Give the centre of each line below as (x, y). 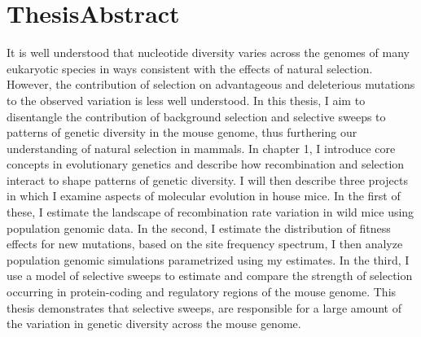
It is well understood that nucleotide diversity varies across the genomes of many (208, 53)
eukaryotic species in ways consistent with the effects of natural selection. (190, 68)
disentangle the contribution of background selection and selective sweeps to (196, 116)
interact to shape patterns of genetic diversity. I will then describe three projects (207, 179)
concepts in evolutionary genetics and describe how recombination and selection (206, 164)
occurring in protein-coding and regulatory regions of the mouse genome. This (202, 292)
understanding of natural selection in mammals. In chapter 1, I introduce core (201, 148)
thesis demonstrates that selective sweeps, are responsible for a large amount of (204, 307)
